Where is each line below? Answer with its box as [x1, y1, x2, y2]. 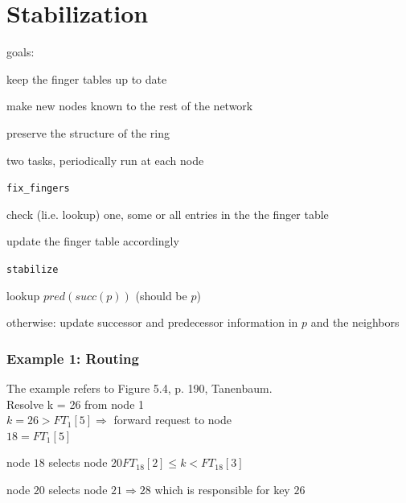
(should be [135, 287, 187, 303]
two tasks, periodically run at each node [6, 151, 204, 168]
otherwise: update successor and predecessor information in [6, 314, 298, 331]
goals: [6, 43, 35, 60]
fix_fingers [6, 183, 70, 195]
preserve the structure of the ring [6, 124, 170, 141]
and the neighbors [310, 314, 400, 331]
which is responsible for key [154, 480, 290, 497]
